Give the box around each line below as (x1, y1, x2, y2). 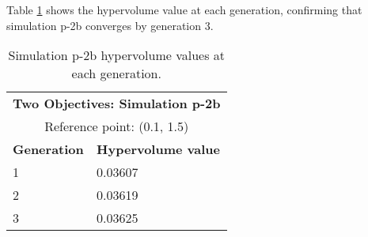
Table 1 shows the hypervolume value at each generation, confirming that (6, 2, 362, 17)
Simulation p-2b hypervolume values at (8, 46, 226, 65)
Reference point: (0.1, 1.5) (44, 117, 189, 136)
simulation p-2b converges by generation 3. (6, 17, 214, 33)
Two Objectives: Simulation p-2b (13, 94, 221, 113)
